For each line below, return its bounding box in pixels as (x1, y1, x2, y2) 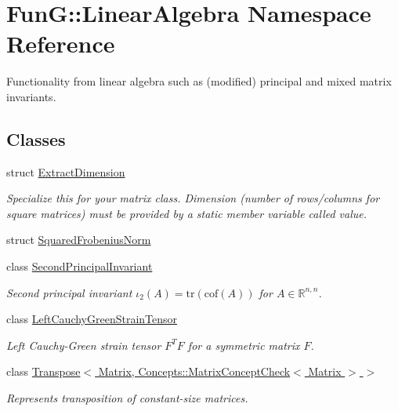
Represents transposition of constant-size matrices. (6, 390, 248, 406)
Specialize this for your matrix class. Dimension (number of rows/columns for (6, 190, 380, 206)
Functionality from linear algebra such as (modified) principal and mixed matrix (6, 73, 392, 89)
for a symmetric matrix (187, 336, 300, 353)
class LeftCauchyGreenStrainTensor (6, 311, 178, 327)
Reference (6, 27, 115, 60)
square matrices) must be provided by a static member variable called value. (6, 205, 367, 221)
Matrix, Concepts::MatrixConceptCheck (98, 363, 291, 380)
